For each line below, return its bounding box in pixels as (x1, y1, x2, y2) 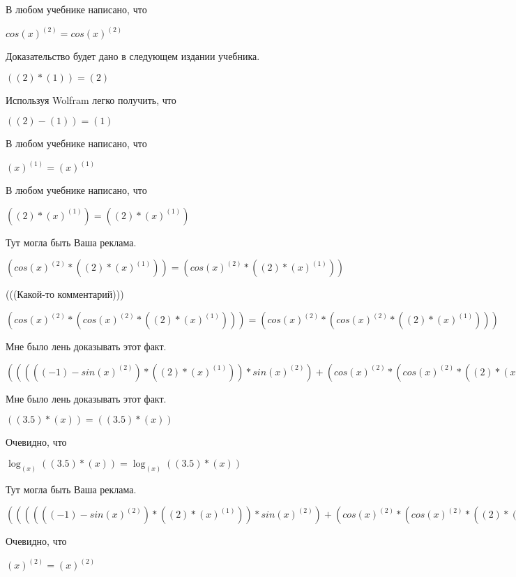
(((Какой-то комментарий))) (6, 287, 124, 301)
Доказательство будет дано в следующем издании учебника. (6, 49, 260, 63)
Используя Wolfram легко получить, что (6, 92, 176, 107)
